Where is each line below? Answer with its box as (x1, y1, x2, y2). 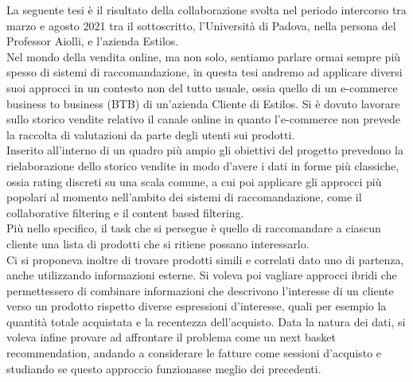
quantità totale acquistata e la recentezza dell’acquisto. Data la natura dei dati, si (6, 313, 406, 329)
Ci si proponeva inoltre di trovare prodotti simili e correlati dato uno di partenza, (6, 251, 404, 267)
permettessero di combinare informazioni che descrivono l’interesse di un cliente (6, 282, 394, 298)
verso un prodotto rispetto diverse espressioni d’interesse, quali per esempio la (6, 298, 387, 314)
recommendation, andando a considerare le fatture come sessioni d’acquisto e (6, 345, 382, 361)
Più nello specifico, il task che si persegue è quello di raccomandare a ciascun (6, 220, 381, 236)
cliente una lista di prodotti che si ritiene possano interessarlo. (6, 235, 310, 251)
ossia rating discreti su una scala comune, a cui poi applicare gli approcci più (6, 173, 382, 189)
